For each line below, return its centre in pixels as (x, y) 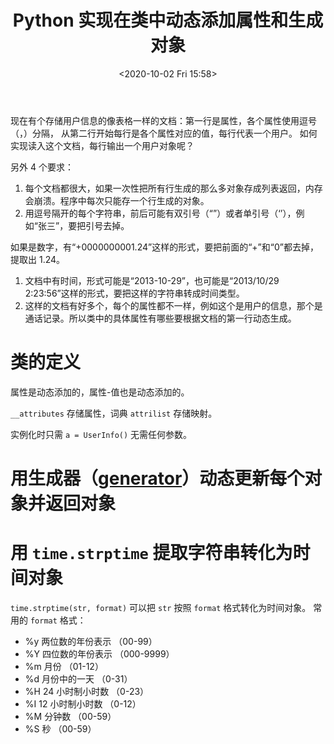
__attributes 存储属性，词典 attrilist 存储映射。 (114, 413)
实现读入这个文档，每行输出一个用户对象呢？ (102, 145)
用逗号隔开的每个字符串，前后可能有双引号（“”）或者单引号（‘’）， (160, 213)
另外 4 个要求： (42, 167)
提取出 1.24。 (38, 259)
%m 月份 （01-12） (64, 666)
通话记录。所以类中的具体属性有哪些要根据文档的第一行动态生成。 (160, 318)
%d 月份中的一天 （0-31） (78, 679)
